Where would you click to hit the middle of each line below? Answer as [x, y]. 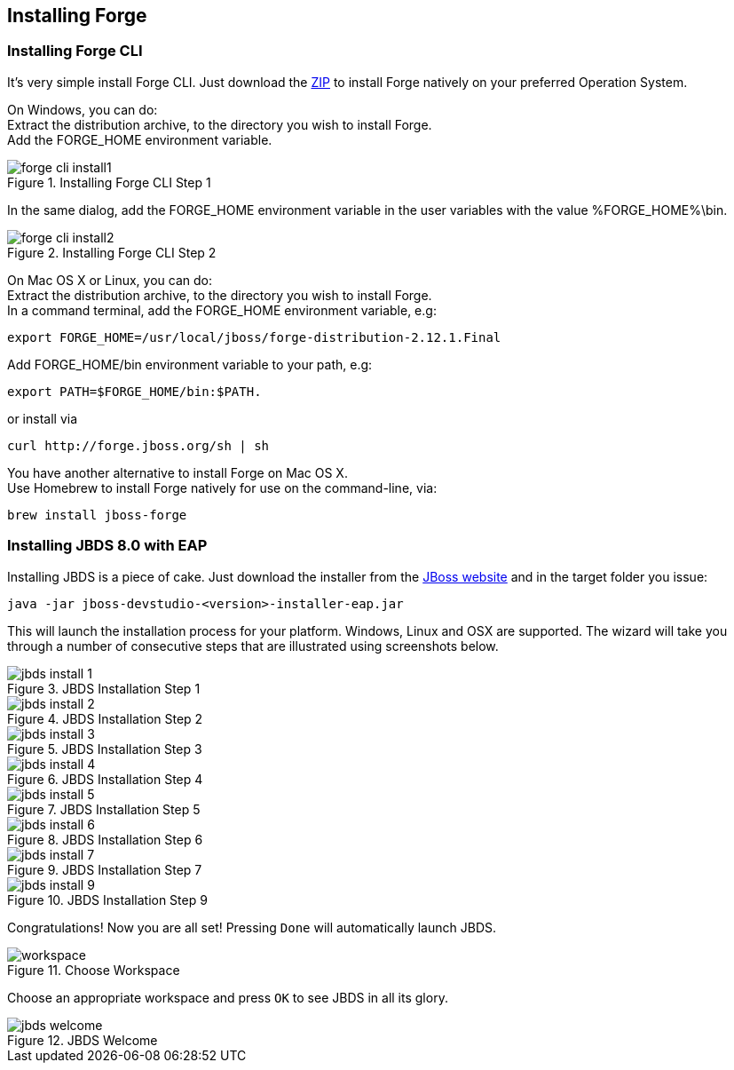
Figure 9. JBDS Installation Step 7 [105, 869]
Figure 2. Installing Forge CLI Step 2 [112, 252]
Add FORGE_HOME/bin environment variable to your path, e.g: [190, 364]
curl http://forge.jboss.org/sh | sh [138, 445]
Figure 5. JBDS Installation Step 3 [105, 749]
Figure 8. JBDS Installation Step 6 [105, 839]
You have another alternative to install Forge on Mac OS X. [178, 472]
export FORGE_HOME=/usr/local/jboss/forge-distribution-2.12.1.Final [254, 337]
